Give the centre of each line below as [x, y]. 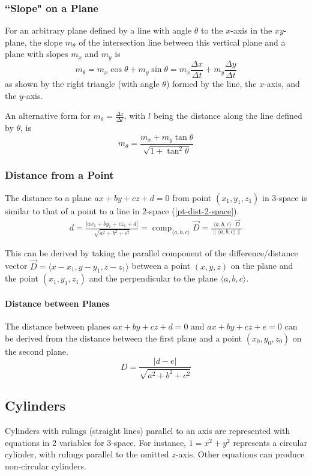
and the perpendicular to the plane [153, 278]
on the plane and [262, 266]
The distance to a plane [48, 197]
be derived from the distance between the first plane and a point [123, 338]
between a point [161, 266]
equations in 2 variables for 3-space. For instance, [96, 442]
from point [192, 197]
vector [16, 266]
